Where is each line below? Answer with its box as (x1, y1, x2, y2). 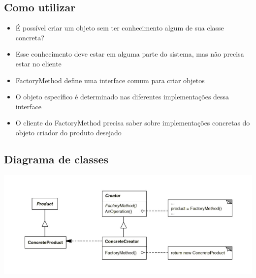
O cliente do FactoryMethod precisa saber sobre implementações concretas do (15, 118, 250, 128)
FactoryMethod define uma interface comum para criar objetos (15, 75, 205, 85)
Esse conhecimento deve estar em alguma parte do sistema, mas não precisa (15, 49, 244, 59)
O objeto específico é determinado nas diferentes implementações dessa (15, 92, 229, 102)
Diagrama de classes (4, 151, 108, 166)
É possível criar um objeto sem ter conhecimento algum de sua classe (15, 23, 224, 33)
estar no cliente (15, 58, 62, 68)
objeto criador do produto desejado (15, 127, 122, 137)
